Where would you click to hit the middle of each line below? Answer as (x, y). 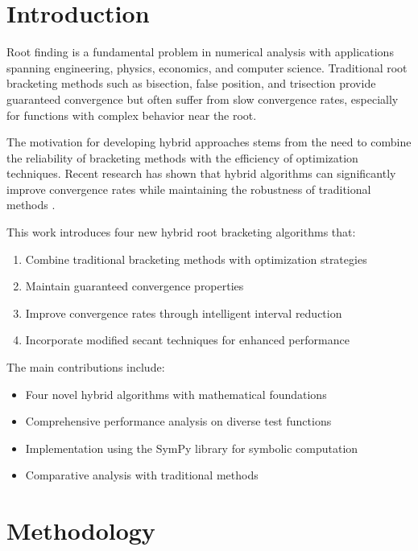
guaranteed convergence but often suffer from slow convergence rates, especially (203, 99)
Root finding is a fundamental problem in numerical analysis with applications (200, 52)
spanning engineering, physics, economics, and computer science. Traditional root (207, 67)
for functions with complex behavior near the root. (132, 115)
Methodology (81, 530)
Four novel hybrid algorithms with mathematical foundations (176, 394)
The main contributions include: (86, 367)
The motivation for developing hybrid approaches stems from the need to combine (209, 142)
